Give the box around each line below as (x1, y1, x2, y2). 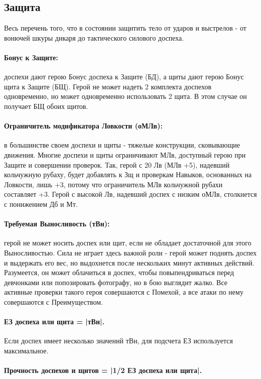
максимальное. (4, 345, 49, 355)
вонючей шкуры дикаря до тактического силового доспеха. (4, 32, 184, 43)
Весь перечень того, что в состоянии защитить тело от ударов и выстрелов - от (4, 23, 246, 33)
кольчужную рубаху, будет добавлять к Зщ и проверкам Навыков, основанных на (4, 169, 252, 180)
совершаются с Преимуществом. (4, 296, 103, 307)
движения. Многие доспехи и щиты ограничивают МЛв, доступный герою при (4, 149, 246, 160)
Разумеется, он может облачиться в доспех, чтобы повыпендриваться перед (4, 267, 234, 278)
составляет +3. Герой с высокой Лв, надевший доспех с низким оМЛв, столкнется (4, 189, 257, 199)
